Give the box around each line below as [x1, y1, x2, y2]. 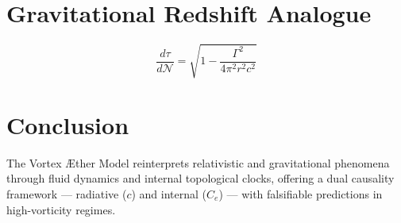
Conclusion [6, 108, 129, 140]
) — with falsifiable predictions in [218, 185, 383, 202]
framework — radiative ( [6, 185, 127, 202]
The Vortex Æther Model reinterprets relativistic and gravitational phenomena [6, 154, 390, 171]
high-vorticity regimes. [6, 201, 116, 217]
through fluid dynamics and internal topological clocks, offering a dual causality [6, 170, 395, 186]
